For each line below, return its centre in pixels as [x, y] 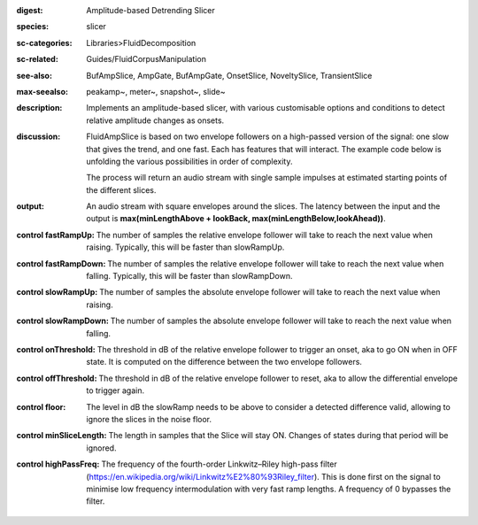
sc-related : [38, 59]
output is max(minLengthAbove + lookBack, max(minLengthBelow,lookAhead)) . [236, 219]
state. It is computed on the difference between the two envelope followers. [224, 362]
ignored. [101, 448]
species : [32, 27]
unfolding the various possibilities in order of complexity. [189, 161]
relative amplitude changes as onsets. [155, 120]
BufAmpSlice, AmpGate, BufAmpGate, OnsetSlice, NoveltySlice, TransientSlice [229, 75]
